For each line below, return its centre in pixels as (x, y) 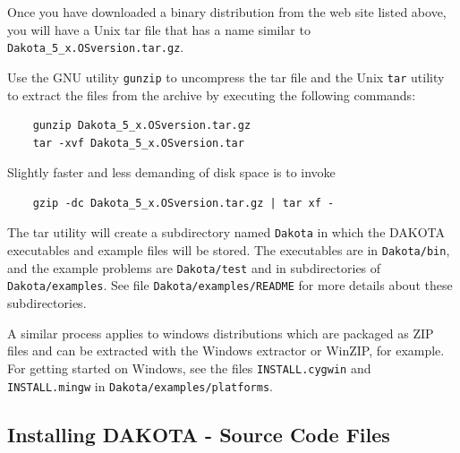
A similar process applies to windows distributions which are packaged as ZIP (221, 333)
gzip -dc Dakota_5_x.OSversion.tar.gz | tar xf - (183, 203)
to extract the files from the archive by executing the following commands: (212, 94)
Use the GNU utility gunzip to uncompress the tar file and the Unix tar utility (226, 77)
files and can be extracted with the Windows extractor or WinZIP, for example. (226, 350)
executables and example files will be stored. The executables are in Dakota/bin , (229, 250)
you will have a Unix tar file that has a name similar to (159, 29)
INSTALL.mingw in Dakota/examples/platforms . (140, 385)
